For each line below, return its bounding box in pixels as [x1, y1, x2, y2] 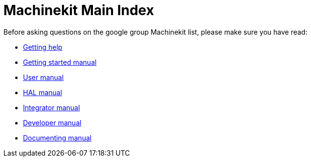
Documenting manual [23, 133, 92, 142]
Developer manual [23, 118, 82, 127]
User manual [23, 73, 64, 81]
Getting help [23, 42, 63, 51]
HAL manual [23, 88, 62, 97]
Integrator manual [23, 103, 80, 112]
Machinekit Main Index [3, 2, 154, 19]
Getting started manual [23, 58, 97, 66]
